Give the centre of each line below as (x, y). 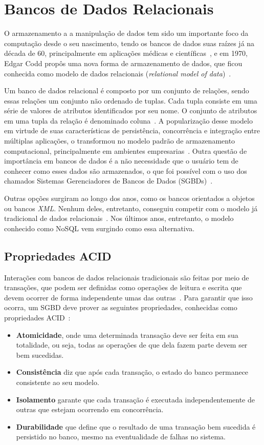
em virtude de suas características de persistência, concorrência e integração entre (132, 130)
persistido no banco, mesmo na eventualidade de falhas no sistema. (121, 437)
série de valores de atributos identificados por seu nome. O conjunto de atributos (131, 110)
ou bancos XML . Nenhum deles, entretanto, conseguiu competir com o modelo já (131, 208)
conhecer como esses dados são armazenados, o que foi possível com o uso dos (126, 170)
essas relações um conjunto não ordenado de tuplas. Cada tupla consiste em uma (131, 100)
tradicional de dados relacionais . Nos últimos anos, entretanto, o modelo (119, 218)
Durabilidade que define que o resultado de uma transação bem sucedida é (136, 426)
